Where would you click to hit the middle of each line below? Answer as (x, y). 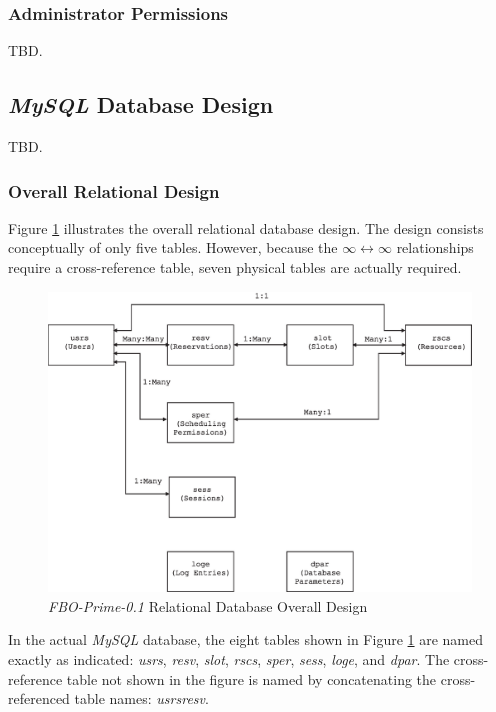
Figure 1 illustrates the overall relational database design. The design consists (246, 227)
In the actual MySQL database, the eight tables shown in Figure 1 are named (246, 639)
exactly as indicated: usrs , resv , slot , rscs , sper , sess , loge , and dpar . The (229, 659)
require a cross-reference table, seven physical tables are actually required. (235, 267)
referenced (39, 698)
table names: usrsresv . (141, 698)
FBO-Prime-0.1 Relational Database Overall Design (208, 605)
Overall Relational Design (114, 190)
